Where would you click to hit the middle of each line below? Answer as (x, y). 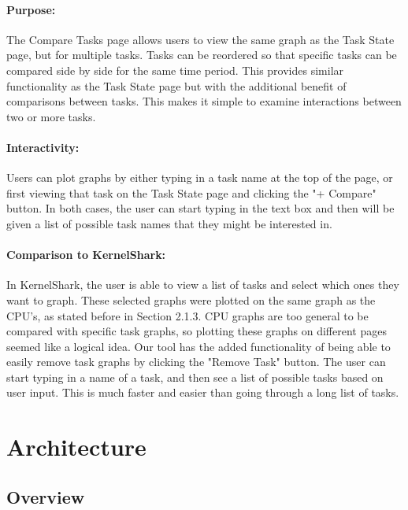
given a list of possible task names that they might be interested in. (169, 223)
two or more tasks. (51, 116)
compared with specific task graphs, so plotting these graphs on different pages (197, 331)
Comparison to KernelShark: (86, 255)
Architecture (76, 447)
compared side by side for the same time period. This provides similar (175, 70)
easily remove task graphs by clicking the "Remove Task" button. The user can (196, 362)
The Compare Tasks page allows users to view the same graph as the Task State (200, 39)
